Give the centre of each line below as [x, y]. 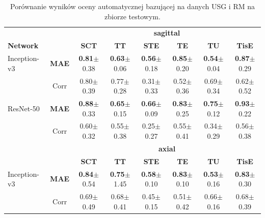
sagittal [167, 33]
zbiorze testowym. [132, 16]
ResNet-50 [24, 108]
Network [23, 45]
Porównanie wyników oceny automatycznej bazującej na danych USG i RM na [132, 6]
